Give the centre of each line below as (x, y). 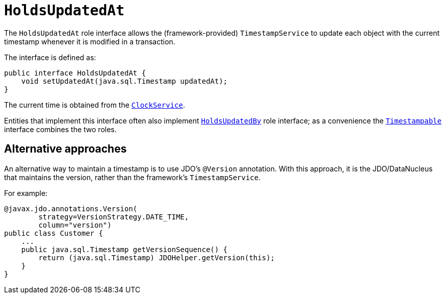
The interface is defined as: (50, 57)
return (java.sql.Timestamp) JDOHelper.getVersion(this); (157, 257)
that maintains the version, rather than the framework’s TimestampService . (133, 177)
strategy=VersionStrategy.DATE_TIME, (114, 217)
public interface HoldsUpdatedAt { (75, 73)
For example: (26, 193)
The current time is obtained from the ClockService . (95, 105)
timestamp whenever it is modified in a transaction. (90, 41)
